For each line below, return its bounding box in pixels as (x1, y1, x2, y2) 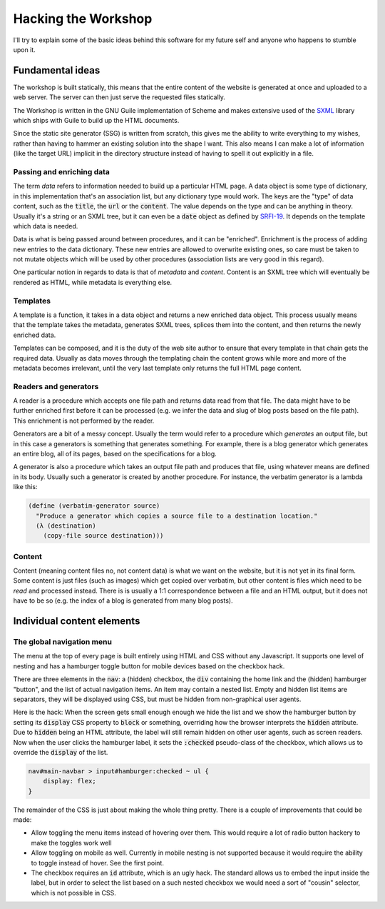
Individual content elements (13, 615, 140, 628)
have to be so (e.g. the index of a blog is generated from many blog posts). (13, 596, 233, 605)
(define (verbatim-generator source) (28, 502, 160, 510)
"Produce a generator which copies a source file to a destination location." (36, 511, 318, 520)
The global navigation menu (13, 637, 112, 647)
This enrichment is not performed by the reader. (13, 416, 155, 425)
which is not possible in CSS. (31, 888, 117, 897)
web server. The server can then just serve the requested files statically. (13, 93, 226, 101)
